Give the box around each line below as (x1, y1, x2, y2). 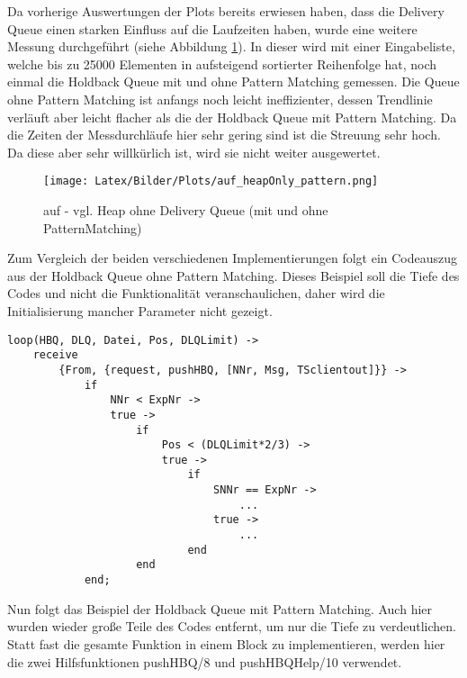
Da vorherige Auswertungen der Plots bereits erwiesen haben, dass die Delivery (7, 2, 445, 20)
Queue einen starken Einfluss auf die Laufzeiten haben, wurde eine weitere (7, 19, 418, 38)
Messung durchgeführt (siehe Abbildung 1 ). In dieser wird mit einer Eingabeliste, (7, 37, 455, 56)
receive (32, 348, 78, 362)
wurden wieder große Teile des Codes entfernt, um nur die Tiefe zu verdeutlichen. (7, 617, 456, 636)
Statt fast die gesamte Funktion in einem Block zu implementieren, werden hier (7, 634, 445, 653)
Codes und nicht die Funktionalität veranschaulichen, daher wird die (7, 284, 385, 303)
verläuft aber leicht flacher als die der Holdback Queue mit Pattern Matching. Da (7, 107, 457, 126)
